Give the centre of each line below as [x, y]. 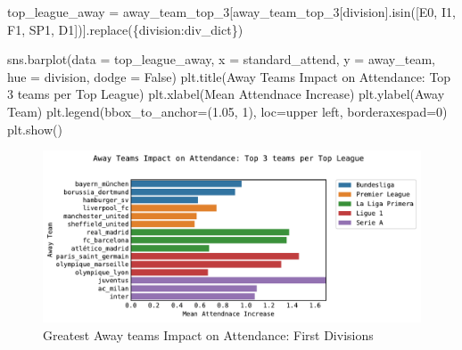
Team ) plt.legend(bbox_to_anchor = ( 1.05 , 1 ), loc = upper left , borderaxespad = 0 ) [227, 111]
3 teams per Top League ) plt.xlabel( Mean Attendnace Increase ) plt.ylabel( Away [226, 94]
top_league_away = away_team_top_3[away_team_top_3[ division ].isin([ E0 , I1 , [231, 12]
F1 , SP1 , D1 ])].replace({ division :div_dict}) [125, 29]
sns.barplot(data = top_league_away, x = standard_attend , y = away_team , [221, 59]
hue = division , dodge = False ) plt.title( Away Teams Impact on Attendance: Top [229, 76]
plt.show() [35, 129]
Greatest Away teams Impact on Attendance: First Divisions [208, 334]
